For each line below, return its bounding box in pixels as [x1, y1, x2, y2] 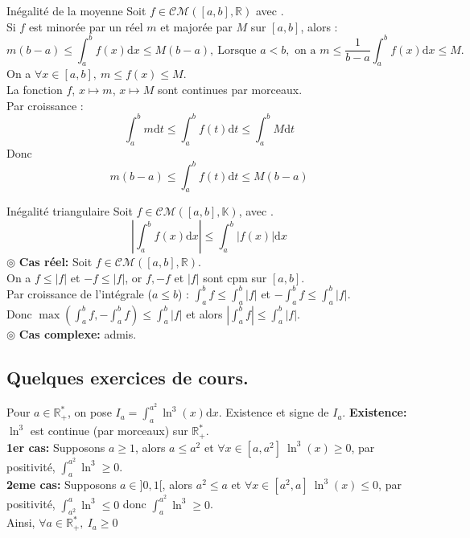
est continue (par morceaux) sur [30, 422, 188, 439]
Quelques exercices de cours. [6, 364, 249, 389]
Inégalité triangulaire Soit [6, 203, 133, 220]
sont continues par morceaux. [157, 81, 303, 98]
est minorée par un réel [28, 18, 143, 35]
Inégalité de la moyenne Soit [6, 2, 146, 18]
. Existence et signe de [218, 404, 329, 421]
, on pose [67, 404, 112, 421]
